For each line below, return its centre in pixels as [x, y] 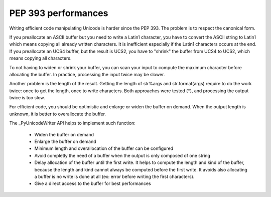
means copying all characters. [40, 58]
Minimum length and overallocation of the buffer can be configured [104, 148]
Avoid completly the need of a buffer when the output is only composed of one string [122, 155]
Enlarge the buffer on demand [65, 142]
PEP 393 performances [59, 13]
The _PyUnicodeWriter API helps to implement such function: [72, 123]
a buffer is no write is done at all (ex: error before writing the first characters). [114, 176]
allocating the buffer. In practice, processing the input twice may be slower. [87, 74]
